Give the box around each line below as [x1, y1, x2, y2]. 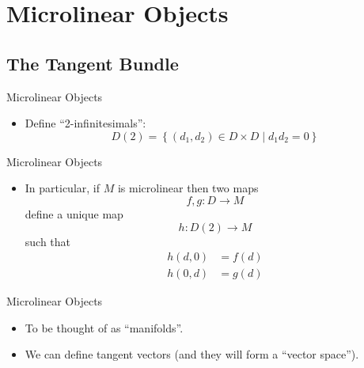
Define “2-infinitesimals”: [25, 115, 146, 131]
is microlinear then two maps [117, 180, 259, 196]
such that [25, 233, 71, 249]
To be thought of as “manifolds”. [25, 319, 184, 336]
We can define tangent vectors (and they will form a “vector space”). [25, 346, 359, 362]
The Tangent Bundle [6, 51, 179, 75]
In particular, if [25, 180, 100, 196]
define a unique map [25, 205, 123, 222]
